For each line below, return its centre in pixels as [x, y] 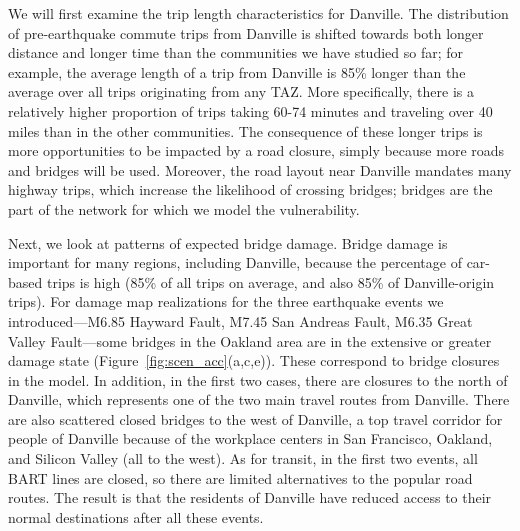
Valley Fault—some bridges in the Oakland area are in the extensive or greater [250, 340]
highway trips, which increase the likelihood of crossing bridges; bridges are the [250, 189]
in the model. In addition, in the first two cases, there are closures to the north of [258, 379]
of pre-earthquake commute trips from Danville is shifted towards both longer [246, 32]
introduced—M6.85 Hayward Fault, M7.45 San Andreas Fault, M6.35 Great [240, 320]
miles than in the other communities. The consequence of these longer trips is [245, 130]
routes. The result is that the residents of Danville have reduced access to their [250, 497]
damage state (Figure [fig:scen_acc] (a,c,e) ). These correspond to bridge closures [254, 360]
